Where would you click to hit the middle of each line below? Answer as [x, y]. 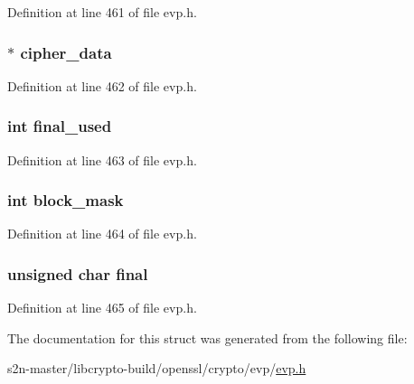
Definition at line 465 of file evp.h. [102, 308]
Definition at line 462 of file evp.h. [102, 85]
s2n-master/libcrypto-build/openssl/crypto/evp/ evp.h [157, 368]
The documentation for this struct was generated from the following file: [207, 337]
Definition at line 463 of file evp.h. [102, 159]
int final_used [60, 126]
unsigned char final [78, 273]
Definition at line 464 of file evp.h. [102, 234]
